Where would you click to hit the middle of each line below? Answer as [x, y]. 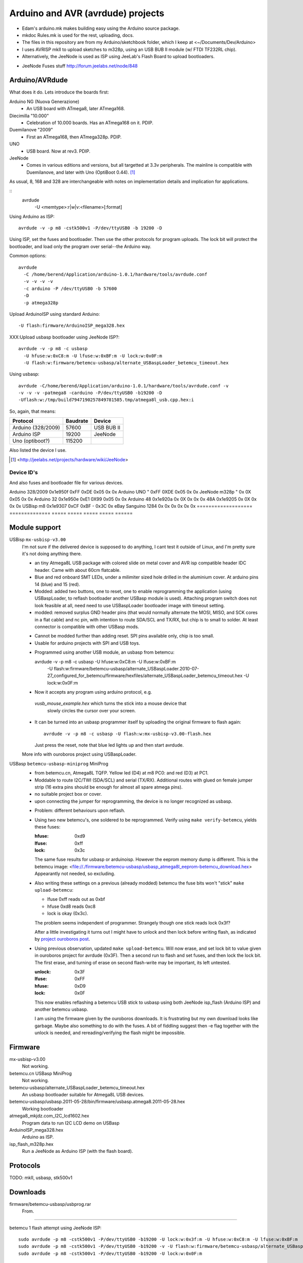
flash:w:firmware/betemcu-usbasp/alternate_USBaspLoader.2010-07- [127, 668]
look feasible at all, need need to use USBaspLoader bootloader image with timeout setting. [130, 605]
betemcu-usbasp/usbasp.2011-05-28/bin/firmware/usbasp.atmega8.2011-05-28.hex [97, 1102]
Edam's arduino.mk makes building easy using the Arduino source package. [101, 28]
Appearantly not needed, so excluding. [75, 873]
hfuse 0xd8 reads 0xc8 [71, 906]
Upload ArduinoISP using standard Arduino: [55, 314]
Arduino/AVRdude [39, 80]
